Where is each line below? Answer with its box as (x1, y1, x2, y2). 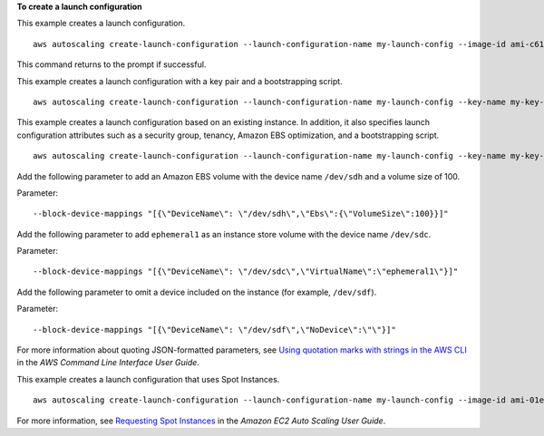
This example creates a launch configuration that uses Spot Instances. (16, 373, 280, 384)
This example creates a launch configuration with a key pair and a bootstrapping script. (16, 75, 344, 86)
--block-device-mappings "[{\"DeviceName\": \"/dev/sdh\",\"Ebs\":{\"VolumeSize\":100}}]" (33, 208, 449, 219)
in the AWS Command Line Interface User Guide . (16, 357, 199, 368)
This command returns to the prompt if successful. (16, 59, 207, 70)
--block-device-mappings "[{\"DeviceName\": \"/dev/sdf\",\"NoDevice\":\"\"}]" (33, 325, 396, 334)
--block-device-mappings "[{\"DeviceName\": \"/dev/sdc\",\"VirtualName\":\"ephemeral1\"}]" (33, 266, 459, 276)
